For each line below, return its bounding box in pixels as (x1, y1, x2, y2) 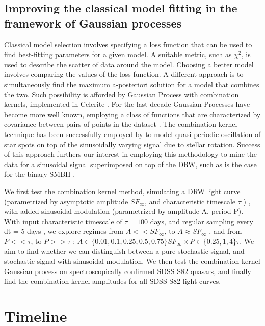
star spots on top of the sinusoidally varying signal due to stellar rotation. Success (4, 139, 260, 149)
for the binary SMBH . (4, 169, 75, 179)
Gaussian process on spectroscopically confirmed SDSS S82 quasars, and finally (4, 265, 251, 276)
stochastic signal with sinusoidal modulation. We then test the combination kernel (4, 256, 260, 266)
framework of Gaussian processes (4, 15, 182, 31)
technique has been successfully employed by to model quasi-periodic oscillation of (4, 128, 261, 139)
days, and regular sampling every (150, 215, 253, 226)
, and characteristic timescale (145, 196, 236, 206)
